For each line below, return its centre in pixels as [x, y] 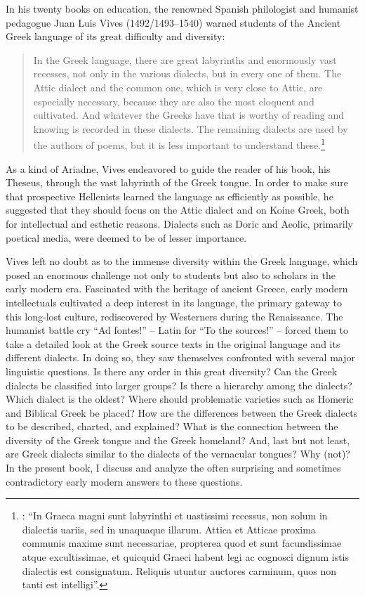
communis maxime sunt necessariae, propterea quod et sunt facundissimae [182, 543]
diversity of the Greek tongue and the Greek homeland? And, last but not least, [178, 440]
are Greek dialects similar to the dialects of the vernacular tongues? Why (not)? [178, 454]
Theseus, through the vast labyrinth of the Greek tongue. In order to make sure [177, 182]
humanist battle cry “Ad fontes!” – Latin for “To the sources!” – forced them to [177, 330]
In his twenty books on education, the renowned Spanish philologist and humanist [182, 8]
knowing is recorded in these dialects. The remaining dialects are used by [191, 128]
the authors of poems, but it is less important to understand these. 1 [179, 144]
